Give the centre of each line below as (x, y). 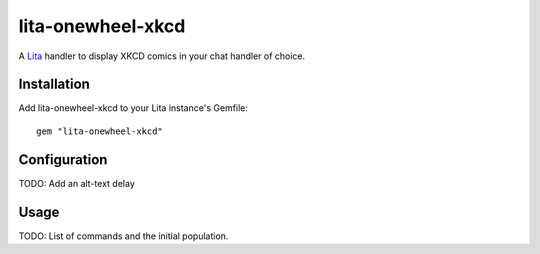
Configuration (63, 159)
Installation (54, 84)
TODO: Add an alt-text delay (76, 183)
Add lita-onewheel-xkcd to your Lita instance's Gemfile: (133, 108)
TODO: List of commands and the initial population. (123, 236)
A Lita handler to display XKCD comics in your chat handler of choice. (162, 56)
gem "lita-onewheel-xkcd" (100, 131)
